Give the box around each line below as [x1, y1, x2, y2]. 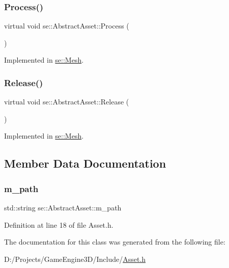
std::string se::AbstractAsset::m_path [4, 202, 122, 212]
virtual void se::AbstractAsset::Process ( [4, 20, 129, 31]
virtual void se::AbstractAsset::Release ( [4, 96, 129, 107]
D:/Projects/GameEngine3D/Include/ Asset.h [4, 253, 146, 264]
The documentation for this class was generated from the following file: [4, 236, 225, 247]
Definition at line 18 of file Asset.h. [4, 219, 113, 230]
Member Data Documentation [4, 155, 166, 171]
